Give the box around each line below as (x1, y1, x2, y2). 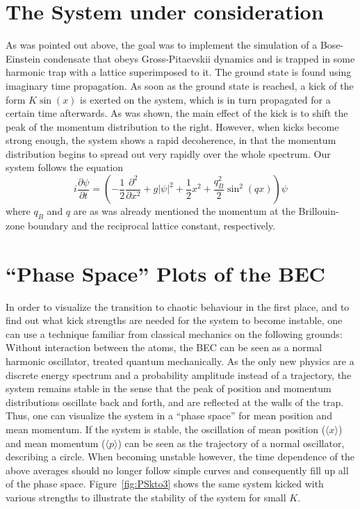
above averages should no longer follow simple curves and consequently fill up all (6, 462, 349, 477)
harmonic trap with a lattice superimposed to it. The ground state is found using (6, 65, 352, 79)
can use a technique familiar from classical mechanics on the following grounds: (6, 326, 343, 341)
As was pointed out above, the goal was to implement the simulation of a (6, 38, 318, 52)
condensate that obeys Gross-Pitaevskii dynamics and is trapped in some (43, 51, 355, 65)
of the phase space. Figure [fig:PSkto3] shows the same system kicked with (6, 476, 324, 491)
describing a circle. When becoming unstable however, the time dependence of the (6, 449, 354, 464)
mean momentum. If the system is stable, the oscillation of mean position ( (6, 421, 326, 436)
